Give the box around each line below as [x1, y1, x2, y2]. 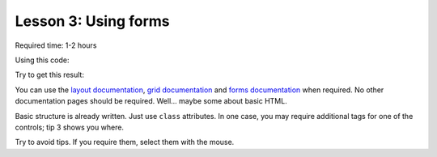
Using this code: [15, 55, 70, 65]
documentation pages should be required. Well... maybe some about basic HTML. [15, 96, 287, 106]
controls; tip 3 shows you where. [15, 122, 125, 132]
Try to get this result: [15, 70, 85, 80]
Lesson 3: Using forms [15, 12, 170, 30]
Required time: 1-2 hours [15, 40, 97, 50]
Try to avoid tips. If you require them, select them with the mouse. [15, 138, 235, 147]
